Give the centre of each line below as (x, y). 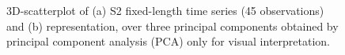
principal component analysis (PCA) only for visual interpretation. (168, 41)
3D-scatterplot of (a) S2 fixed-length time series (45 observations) (165, 10)
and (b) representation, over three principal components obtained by (172, 26)
